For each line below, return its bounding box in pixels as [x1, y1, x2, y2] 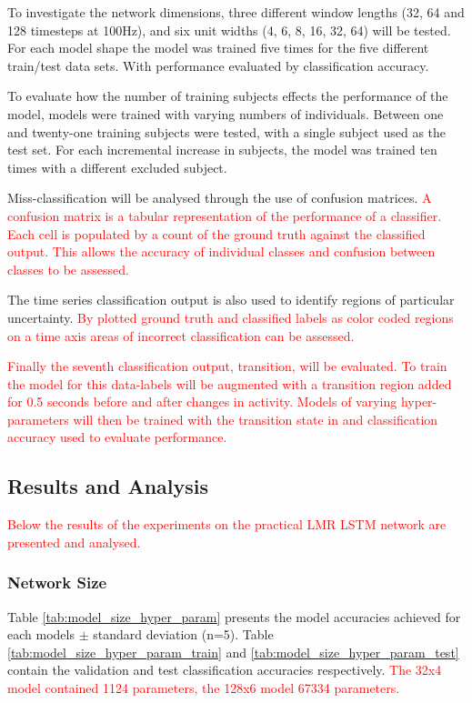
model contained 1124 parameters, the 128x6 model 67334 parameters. [7, 678, 400, 698]
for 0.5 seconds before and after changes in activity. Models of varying [7, 392, 397, 411]
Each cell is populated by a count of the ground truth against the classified [7, 224, 426, 243]
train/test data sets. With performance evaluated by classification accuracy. [7, 55, 429, 75]
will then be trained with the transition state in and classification [73, 409, 438, 428]
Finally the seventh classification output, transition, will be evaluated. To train [7, 357, 447, 376]
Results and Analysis [7, 472, 209, 500]
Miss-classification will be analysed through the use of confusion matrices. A [7, 188, 432, 207]
